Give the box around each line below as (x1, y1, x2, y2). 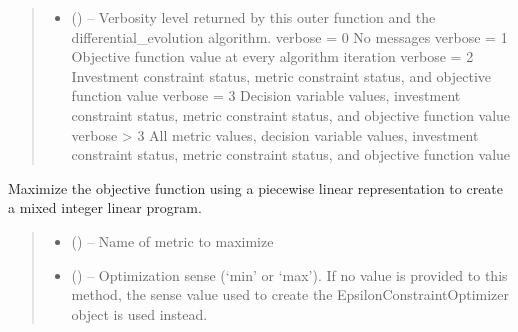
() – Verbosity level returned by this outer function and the (71, 7, 436, 27)
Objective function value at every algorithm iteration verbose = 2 (71, 46, 474, 67)
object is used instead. (71, 303, 208, 324)
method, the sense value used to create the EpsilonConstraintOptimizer (71, 284, 509, 305)
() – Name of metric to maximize (71, 230, 274, 251)
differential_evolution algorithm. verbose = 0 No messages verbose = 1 (71, 26, 508, 47)
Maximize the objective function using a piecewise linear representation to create (8, 177, 504, 198)
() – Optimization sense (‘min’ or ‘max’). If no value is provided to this (71, 264, 508, 285)
